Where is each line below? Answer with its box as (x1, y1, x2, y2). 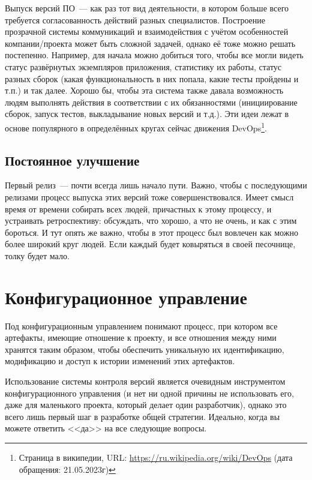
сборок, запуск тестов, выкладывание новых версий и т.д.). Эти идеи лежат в (5, 107, 289, 120)
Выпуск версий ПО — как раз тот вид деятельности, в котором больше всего (5, 2, 289, 14)
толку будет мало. (5, 249, 70, 262)
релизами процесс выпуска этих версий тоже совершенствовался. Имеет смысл (5, 190, 294, 203)
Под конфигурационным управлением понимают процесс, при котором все (5, 319, 278, 332)
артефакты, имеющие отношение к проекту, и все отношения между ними (5, 331, 277, 344)
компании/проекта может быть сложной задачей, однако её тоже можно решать (5, 37, 296, 49)
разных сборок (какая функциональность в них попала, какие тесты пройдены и (5, 72, 299, 85)
